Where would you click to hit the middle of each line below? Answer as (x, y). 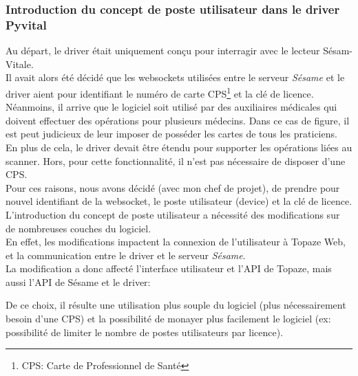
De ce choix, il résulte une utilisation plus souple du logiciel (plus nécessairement (176, 305)
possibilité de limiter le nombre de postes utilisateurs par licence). (145, 332)
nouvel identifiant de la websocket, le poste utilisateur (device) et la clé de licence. (179, 201)
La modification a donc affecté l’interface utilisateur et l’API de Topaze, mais (169, 268)
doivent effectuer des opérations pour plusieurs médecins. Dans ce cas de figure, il (178, 120)
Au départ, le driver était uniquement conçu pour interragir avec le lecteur (163, 51)
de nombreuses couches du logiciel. (78, 228)
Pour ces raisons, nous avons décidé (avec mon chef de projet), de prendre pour (173, 187)
